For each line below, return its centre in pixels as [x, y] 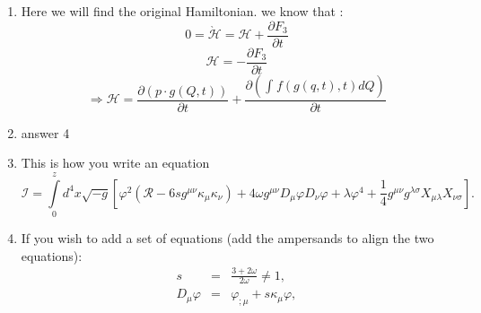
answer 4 [45, 132]
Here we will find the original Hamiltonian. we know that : [182, 11]
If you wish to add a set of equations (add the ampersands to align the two [227, 238]
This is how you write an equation [115, 163]
